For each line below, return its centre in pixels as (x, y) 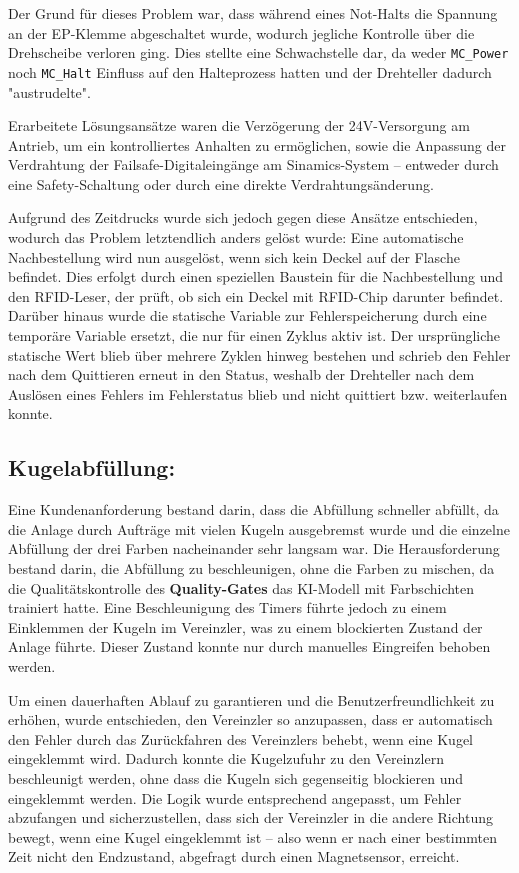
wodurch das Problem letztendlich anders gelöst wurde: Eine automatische (236, 237)
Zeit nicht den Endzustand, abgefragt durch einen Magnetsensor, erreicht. (234, 856)
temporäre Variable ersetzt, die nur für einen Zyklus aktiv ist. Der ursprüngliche (254, 335)
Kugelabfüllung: (92, 467)
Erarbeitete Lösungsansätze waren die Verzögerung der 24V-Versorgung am (239, 125)
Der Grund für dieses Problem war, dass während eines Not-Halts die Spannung (253, 13)
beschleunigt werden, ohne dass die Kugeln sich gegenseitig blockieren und (236, 777)
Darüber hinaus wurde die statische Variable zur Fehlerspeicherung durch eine (247, 315)
